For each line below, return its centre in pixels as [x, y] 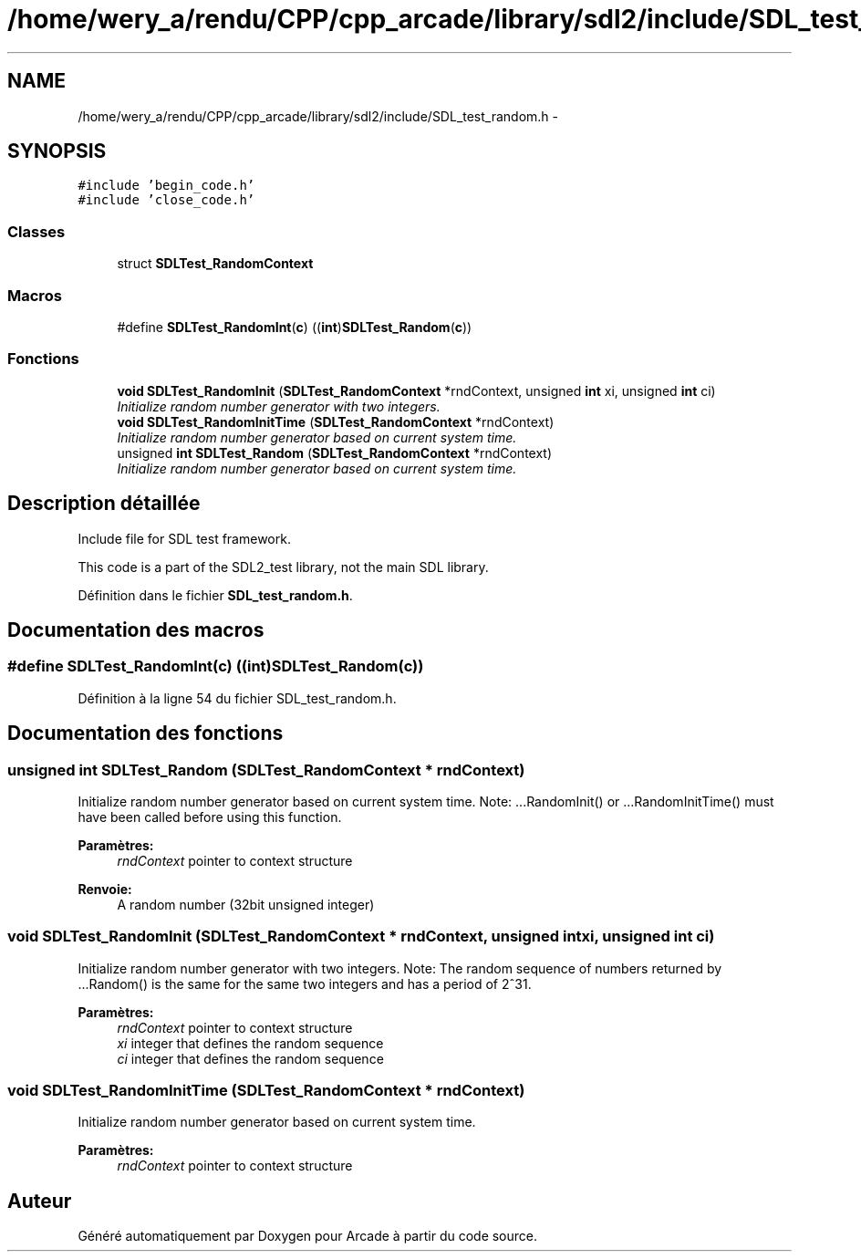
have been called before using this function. [210, 817]
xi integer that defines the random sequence [250, 1043]
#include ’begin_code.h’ [166, 186]
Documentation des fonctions [145, 734]
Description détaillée [104, 504]
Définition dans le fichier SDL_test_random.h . [215, 595]
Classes [36, 231]
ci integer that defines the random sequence [250, 1058]
